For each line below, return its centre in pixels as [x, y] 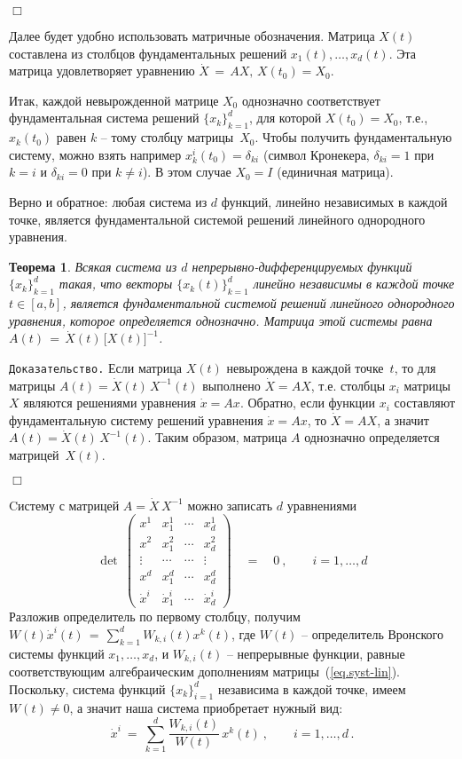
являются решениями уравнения [110, 403]
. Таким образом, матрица [217, 437]
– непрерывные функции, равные [316, 653]
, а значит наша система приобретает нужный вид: [206, 708]
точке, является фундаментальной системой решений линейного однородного [217, 219]
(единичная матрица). [335, 172]
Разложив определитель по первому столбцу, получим [155, 617]
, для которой [286, 118]
